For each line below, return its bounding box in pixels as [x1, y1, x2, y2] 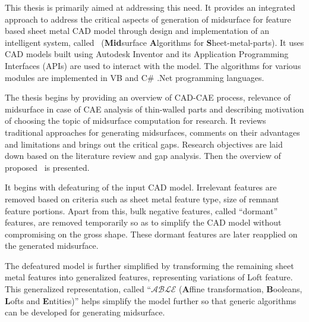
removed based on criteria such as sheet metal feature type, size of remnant [5, 192, 279, 205]
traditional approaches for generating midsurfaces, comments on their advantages [5, 126, 300, 138]
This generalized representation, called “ [5, 283, 152, 295]
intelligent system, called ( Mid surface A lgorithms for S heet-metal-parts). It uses [5, 36, 304, 48]
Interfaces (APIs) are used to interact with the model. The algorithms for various [5, 59, 301, 71]
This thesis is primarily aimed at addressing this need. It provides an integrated [5, 1, 295, 13]
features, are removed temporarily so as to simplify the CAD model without [5, 216, 282, 229]
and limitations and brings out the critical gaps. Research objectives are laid [5, 137, 283, 150]
